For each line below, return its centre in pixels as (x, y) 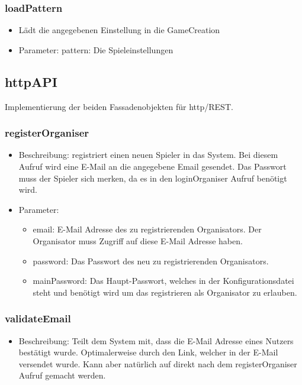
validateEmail (38, 318)
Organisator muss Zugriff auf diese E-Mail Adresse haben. (138, 240)
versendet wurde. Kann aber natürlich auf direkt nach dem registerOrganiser (158, 363)
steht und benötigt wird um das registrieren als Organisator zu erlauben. (165, 292)
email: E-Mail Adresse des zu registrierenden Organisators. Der (147, 229)
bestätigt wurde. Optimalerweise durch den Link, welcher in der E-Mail (148, 352)
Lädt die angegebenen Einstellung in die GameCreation (119, 30)
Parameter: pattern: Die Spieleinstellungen (96, 49)
